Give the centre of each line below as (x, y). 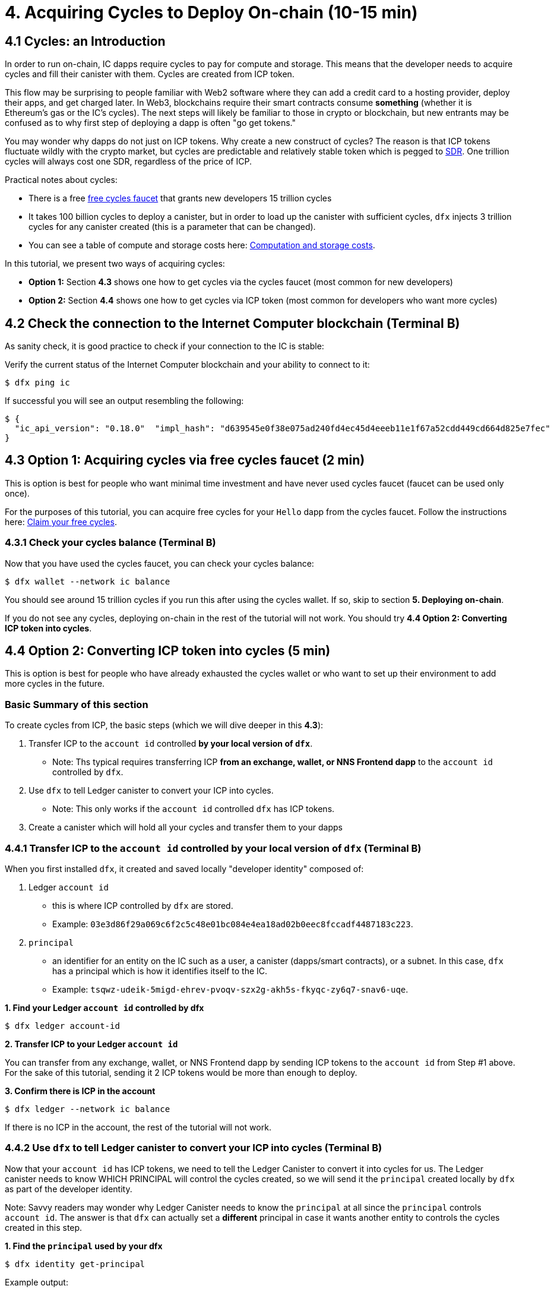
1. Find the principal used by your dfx (84, 1246)
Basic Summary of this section (77, 704)
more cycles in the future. (55, 684)
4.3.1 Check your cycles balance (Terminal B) (110, 543)
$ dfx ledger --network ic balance (88, 1109)
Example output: (37, 1282)
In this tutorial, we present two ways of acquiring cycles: (115, 264)
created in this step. (44, 1227)
